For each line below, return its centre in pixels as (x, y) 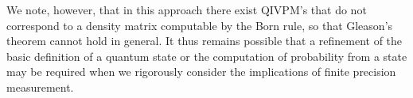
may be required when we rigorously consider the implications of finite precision (201, 72)
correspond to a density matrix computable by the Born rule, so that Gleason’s (200, 25)
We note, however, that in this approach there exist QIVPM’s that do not (187, 9)
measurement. (40, 87)
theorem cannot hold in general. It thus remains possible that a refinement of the (205, 41)
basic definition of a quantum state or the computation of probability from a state (207, 56)
